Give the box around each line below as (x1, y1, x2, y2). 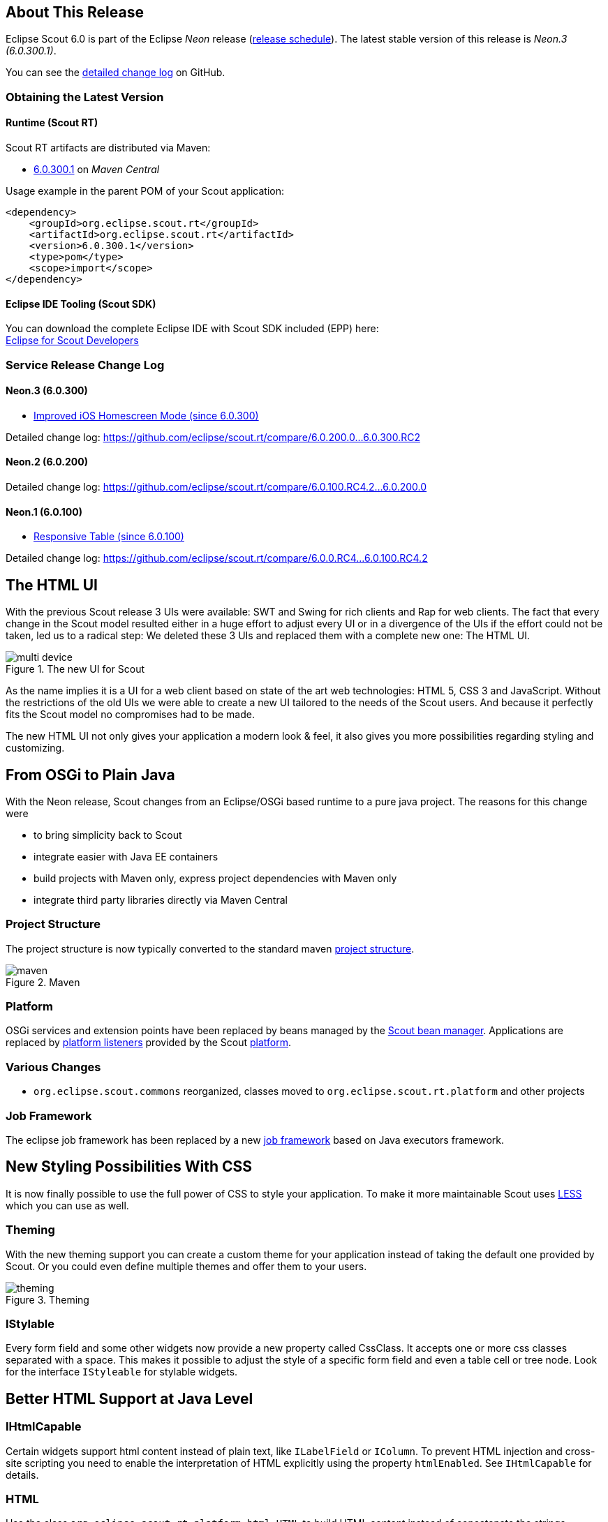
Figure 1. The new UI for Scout (6, 663, 145, 676)
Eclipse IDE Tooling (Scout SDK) (6, 297, 156, 310)
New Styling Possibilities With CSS (6, 1158, 253, 1176)
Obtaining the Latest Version (6, 89, 164, 104)
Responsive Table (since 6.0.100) (34, 530, 184, 543)
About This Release (6, 3, 144, 21)
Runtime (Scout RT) (6, 117, 98, 129)
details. (6, 1468, 39, 1481)
